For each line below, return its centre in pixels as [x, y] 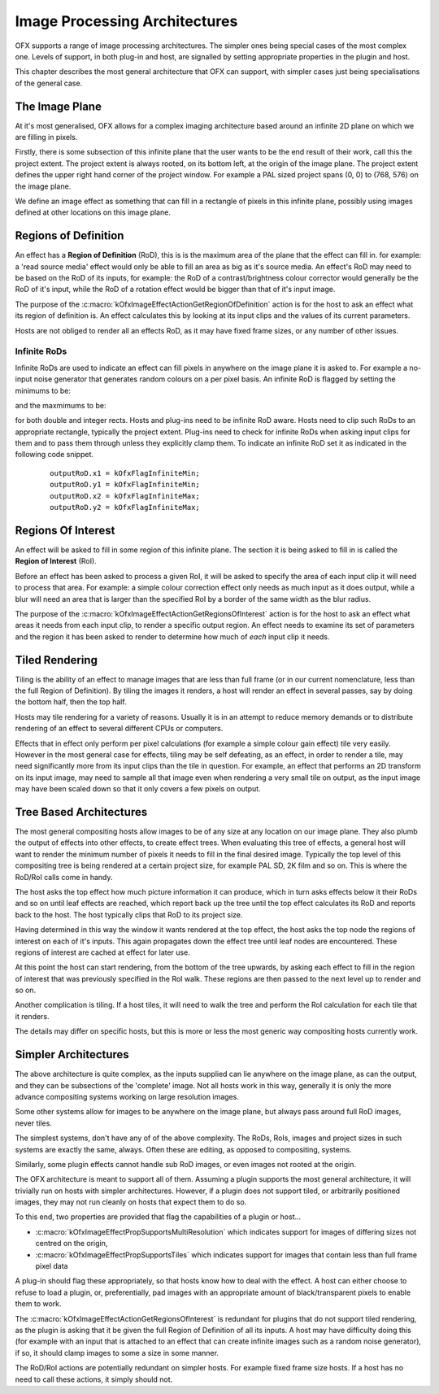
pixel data [52, 1266]
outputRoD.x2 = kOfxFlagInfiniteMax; [125, 496]
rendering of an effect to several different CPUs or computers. [119, 729]
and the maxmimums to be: [61, 405]
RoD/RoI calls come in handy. [64, 877]
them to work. [38, 1304]
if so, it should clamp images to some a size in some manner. [117, 1353]
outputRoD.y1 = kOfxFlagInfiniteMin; [125, 485]
